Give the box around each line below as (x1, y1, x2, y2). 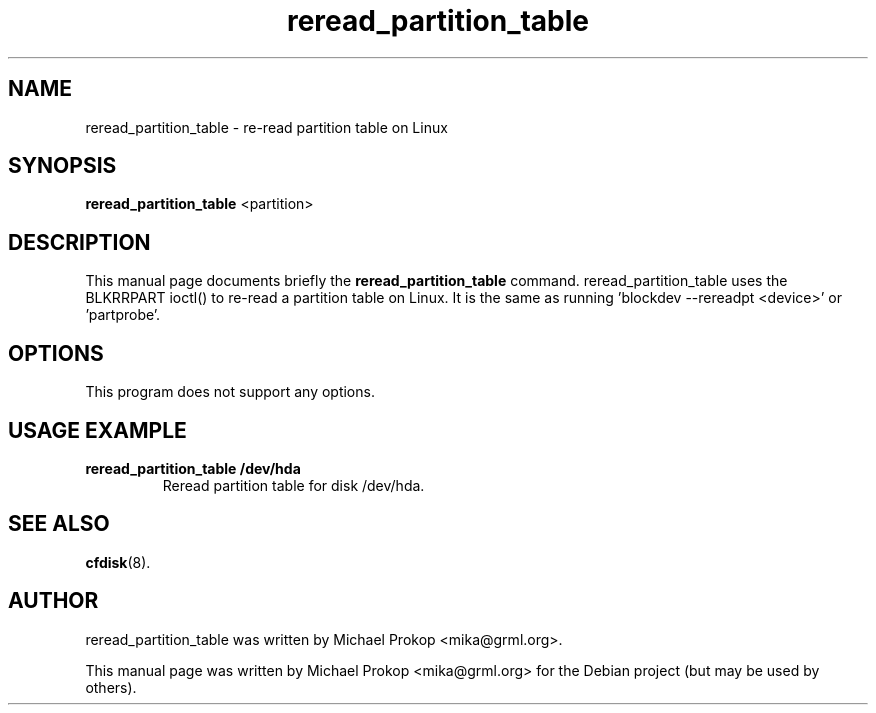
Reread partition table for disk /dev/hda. (162, 476, 425, 494)
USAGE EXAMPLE (8, 417, 187, 443)
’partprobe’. (85, 306, 161, 324)
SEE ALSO (8, 511, 110, 537)
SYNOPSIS (8, 153, 117, 179)
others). (85, 678, 137, 696)
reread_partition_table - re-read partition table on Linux (85, 118, 448, 136)
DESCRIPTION (8, 229, 151, 255)
